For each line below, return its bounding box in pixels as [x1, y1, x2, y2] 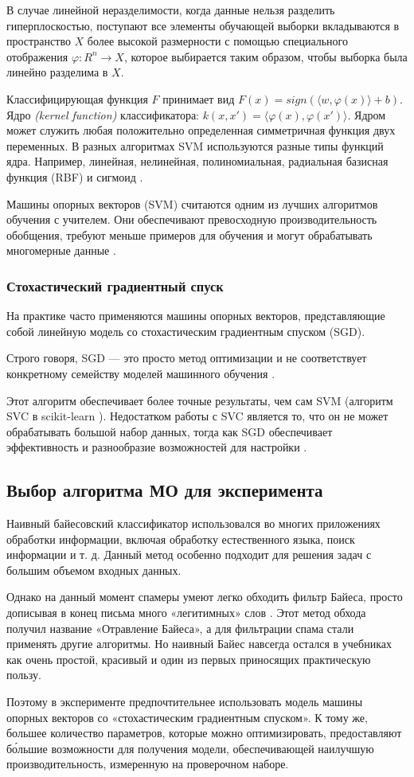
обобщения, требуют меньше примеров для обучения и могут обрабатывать [6, 226, 373, 243]
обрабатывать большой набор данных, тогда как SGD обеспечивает [6, 423, 333, 439]
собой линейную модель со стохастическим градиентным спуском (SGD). [6, 322, 365, 339]
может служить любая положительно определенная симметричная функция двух [6, 122, 396, 139]
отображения [6, 48, 68, 64]
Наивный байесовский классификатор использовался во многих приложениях [6, 515, 381, 532]
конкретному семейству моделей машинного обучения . [6, 365, 275, 381]
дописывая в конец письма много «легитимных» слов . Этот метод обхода [6, 604, 366, 621]
